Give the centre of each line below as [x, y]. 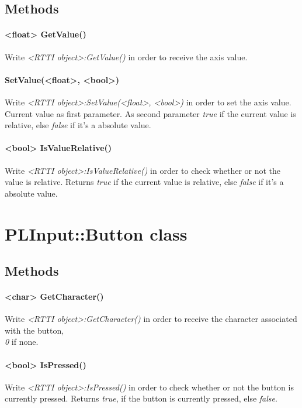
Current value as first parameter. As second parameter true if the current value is [150, 113]
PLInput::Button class [96, 233]
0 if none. [22, 342]
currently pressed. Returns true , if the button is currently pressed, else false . [141, 398]
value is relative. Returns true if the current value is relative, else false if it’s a [144, 182]
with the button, [34, 330]
